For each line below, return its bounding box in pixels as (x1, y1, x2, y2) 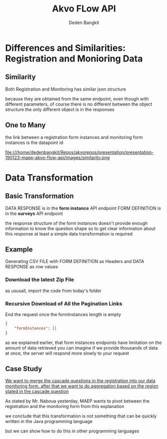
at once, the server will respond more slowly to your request (5, 350, 129, 356)
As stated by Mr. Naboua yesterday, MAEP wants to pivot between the (5, 398, 150, 404)
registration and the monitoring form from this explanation (5, 403, 124, 409)
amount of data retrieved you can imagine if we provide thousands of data (5, 344, 158, 350)
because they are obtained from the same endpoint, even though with (5, 95, 149, 101)
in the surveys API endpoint (5, 210, 63, 216)
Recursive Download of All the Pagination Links (5, 300, 122, 307)
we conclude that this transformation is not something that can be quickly (5, 413, 157, 419)
